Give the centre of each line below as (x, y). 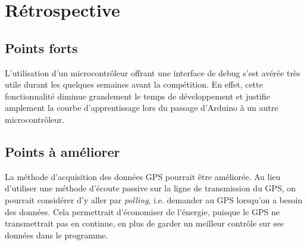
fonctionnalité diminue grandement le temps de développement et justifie (137, 96)
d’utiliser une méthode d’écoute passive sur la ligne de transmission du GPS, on (151, 188)
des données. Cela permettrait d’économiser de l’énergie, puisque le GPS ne (142, 211)
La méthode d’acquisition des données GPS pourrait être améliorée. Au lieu (143, 176)
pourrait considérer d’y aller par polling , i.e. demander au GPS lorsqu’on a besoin (154, 199)
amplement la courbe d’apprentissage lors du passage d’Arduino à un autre (142, 108)
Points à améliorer (62, 151)
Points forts (41, 47)
